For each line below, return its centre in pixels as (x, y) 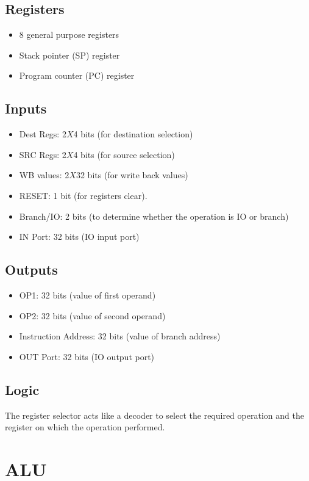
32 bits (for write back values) (132, 175)
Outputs (31, 269)
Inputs (26, 108)
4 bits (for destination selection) (133, 134)
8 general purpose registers (69, 34)
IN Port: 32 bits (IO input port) (79, 237)
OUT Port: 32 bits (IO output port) (87, 356)
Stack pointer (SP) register (69, 55)
